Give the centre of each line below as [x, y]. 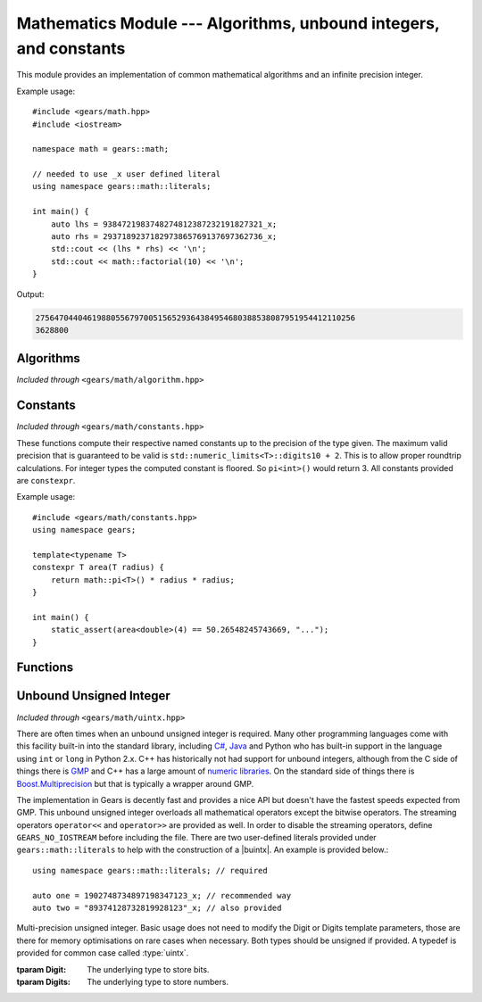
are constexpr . [46, 480]
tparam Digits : [44, 981]
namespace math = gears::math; [101, 149]
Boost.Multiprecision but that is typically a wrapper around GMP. [135, 783]
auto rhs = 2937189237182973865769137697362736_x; [164, 237]
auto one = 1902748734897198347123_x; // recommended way [162, 895]
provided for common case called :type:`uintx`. [103, 953]
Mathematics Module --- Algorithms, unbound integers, [228, 23]
